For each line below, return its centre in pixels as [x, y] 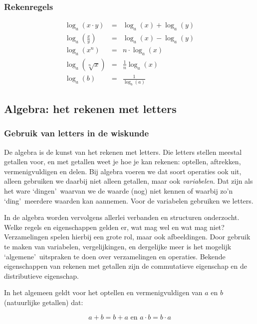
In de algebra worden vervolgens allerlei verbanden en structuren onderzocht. [122, 217]
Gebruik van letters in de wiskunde [77, 133]
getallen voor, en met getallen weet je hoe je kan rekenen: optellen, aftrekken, [123, 162]
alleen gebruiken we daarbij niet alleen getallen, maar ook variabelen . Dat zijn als [128, 181]
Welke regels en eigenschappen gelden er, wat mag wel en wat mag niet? [114, 227]
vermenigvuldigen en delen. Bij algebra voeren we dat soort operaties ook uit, [123, 171]
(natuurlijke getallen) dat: [44, 302]
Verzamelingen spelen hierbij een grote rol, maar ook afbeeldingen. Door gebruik [127, 237]
